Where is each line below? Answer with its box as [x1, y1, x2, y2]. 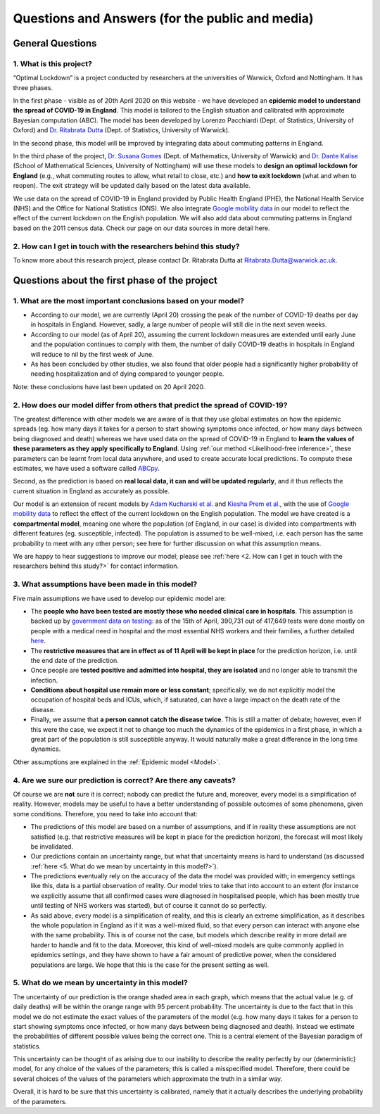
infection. [30, 676, 58, 684]
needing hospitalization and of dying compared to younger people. [30, 369, 224, 378]
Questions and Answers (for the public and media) [13, 11, 314, 26]
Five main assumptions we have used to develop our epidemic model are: [13, 594, 227, 602]
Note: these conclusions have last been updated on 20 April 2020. [13, 382, 205, 391]
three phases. [13, 83, 53, 91]
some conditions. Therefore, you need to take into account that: [13, 809, 198, 818]
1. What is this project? [13, 58, 93, 68]
